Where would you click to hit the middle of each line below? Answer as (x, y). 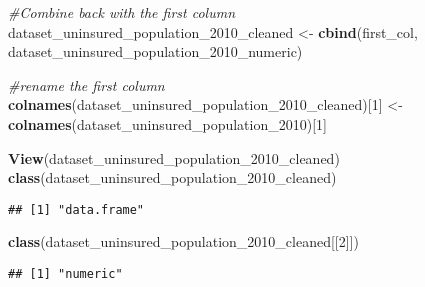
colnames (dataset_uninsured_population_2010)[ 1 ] (167, 123)
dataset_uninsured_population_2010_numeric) (155, 51)
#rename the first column (86, 84)
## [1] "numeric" (65, 274)
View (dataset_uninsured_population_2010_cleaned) (174, 157)
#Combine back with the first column (122, 12)
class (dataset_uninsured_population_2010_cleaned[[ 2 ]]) (183, 241)
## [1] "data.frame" (76, 209)
